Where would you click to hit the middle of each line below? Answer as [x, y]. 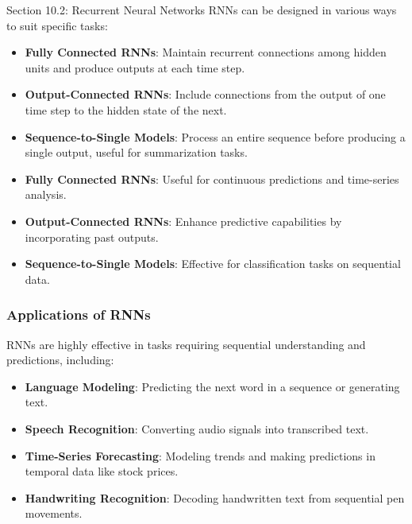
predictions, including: [60, 360]
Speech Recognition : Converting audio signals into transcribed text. [197, 428]
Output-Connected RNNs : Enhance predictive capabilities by [183, 221]
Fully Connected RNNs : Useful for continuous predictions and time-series [212, 179]
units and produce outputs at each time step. [135, 67]
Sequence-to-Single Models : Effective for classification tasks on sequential [213, 264]
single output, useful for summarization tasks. [136, 152]
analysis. [46, 194]
